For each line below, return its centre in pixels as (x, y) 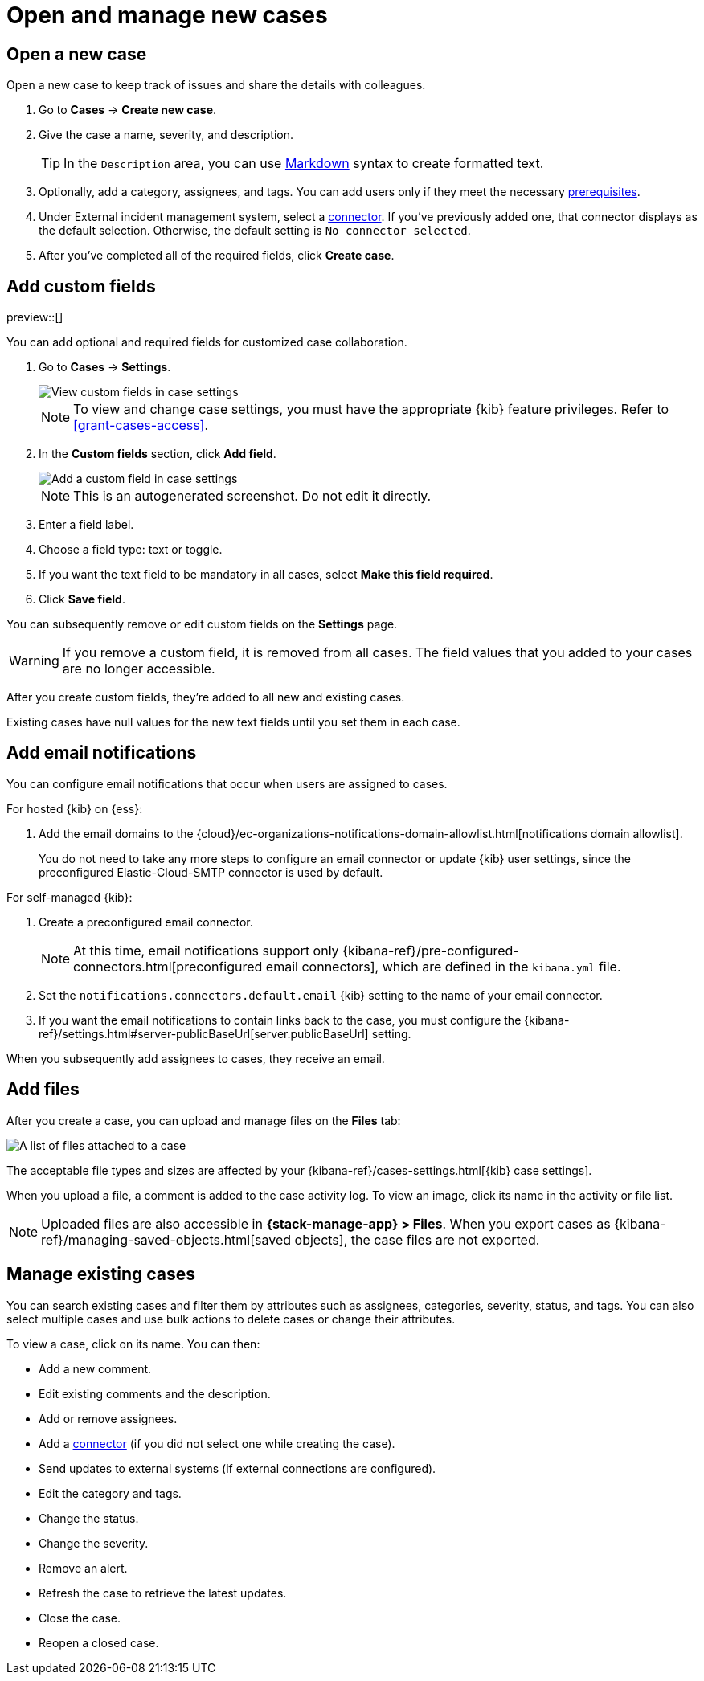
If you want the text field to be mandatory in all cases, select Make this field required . (266, 575)
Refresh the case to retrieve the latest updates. (163, 1593)
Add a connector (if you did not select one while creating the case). (217, 1443)
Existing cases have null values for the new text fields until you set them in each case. (233, 722)
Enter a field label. (86, 525)
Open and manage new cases (167, 15)
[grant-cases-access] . (141, 425)
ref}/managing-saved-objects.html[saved (166, 1239)
